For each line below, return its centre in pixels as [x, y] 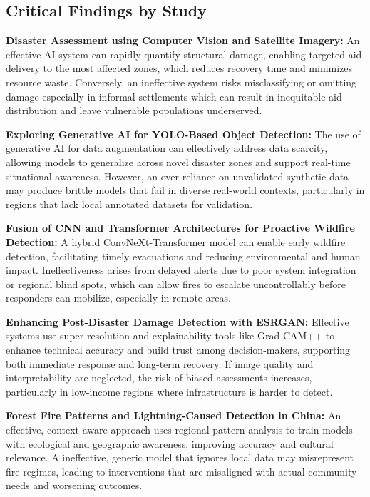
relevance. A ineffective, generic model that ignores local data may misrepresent [180, 457]
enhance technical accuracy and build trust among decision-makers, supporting [178, 350]
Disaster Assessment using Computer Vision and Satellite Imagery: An [183, 40]
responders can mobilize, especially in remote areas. [118, 298]
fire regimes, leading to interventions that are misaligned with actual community [181, 471]
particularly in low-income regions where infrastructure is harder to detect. [169, 391]
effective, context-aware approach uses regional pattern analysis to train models [179, 430]
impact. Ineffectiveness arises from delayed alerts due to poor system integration [181, 270]
